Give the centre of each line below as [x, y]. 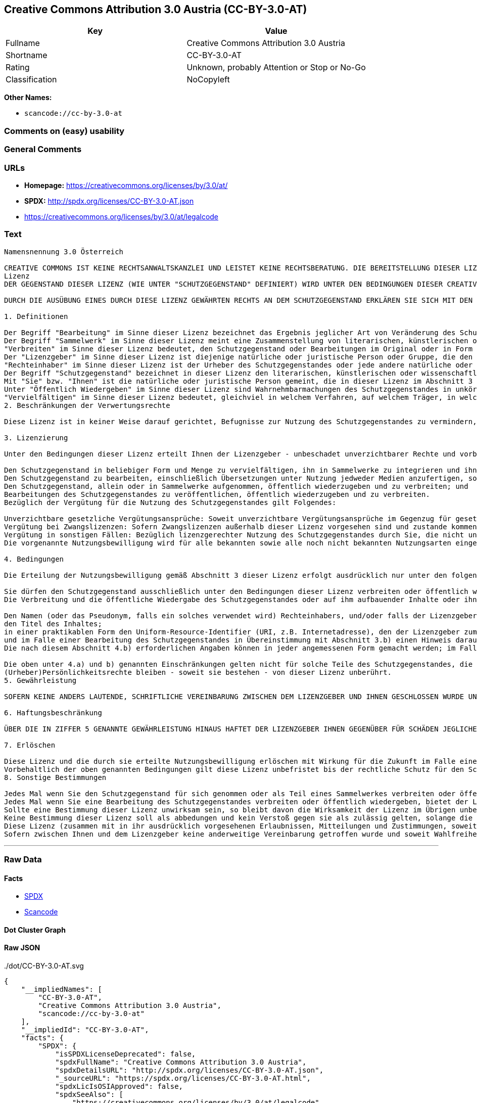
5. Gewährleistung [40, 680]
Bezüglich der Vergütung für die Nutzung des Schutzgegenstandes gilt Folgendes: [170, 502]
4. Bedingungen [34, 559]
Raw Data [23, 860]
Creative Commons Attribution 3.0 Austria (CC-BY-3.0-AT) [156, 9]
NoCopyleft [208, 80]
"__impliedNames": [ [61, 990]
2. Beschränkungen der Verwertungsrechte [87, 405]
